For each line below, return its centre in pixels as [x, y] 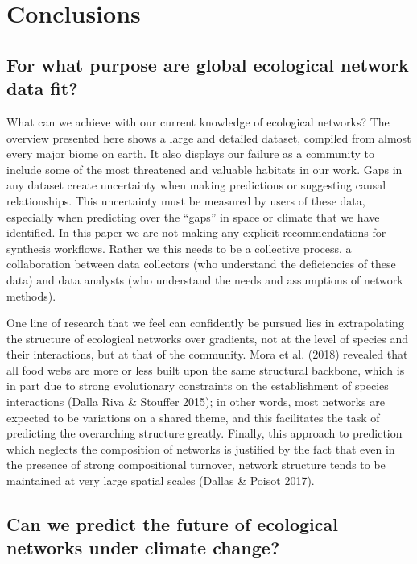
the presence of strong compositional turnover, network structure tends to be [196, 464]
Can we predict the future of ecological [172, 524]
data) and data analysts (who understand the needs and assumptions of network [205, 279]
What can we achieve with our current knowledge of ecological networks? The [198, 121]
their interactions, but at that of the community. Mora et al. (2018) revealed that [207, 354]
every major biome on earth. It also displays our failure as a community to [191, 153]
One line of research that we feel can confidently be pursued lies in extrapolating [205, 323]
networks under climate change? [143, 547]
